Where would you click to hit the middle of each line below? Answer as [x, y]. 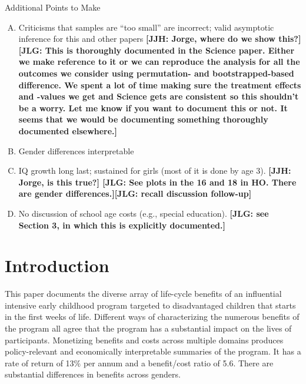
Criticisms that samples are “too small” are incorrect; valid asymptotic [146, 27]
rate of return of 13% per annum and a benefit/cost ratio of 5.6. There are [139, 363]
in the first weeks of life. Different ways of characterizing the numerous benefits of [152, 317]
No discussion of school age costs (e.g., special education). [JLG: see [144, 213]
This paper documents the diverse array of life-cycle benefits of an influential [143, 294]
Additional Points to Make [53, 7]
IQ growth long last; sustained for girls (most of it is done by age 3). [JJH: [155, 171]
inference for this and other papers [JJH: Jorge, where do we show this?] [160, 39]
